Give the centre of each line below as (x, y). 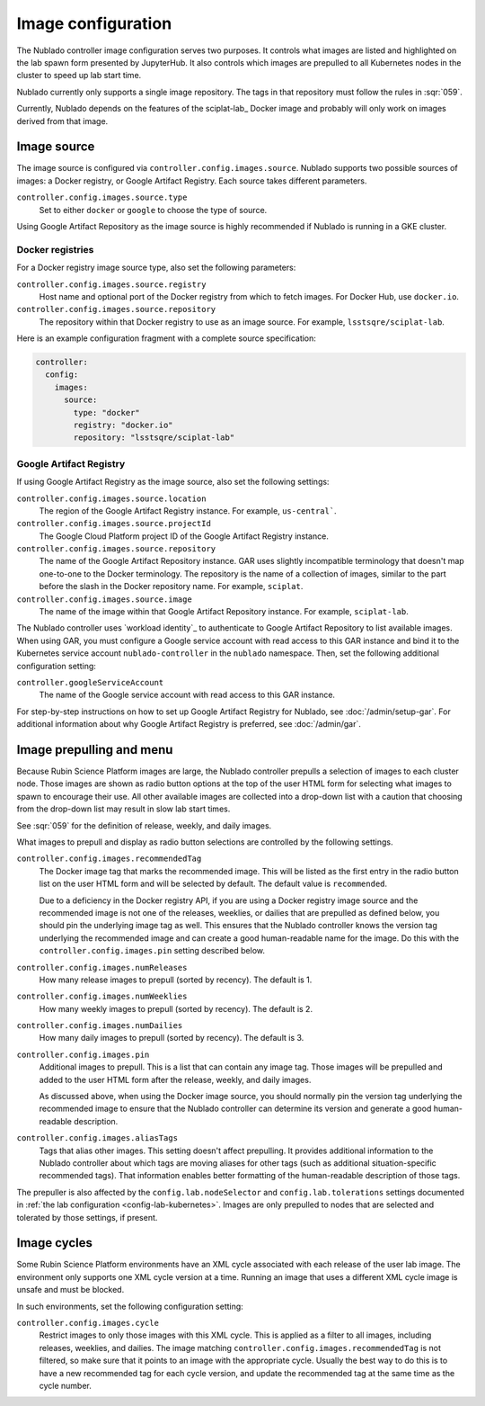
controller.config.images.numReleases (102, 967)
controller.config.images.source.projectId (114, 524)
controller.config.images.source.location (111, 498)
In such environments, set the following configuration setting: (130, 1306)
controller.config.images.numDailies (100, 1026)
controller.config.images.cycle (88, 1323)
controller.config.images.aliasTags (97, 1138)
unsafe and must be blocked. (71, 1290)
